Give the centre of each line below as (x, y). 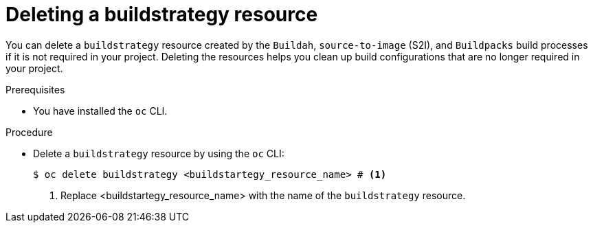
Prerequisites (35, 89)
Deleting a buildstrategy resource (162, 14)
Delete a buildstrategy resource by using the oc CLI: (159, 153)
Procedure (29, 132)
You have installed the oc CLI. (100, 111)
